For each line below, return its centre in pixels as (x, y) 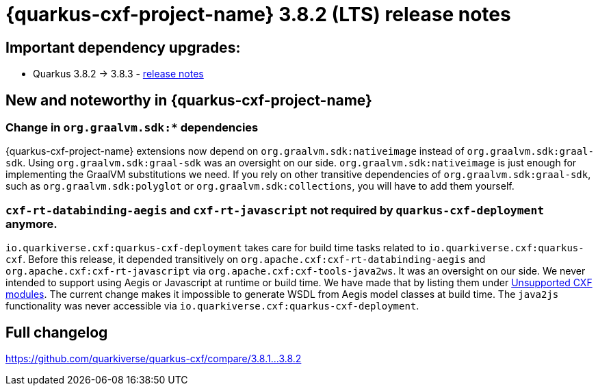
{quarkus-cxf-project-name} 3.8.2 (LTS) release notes (258, 14)
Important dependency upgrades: (123, 47)
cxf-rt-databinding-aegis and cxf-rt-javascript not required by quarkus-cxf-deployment (275, 210)
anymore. (31, 224)
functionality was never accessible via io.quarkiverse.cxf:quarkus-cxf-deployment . (212, 306)
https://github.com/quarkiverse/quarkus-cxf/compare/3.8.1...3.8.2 (154, 358)
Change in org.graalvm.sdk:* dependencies (132, 128)
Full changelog (57, 332)
